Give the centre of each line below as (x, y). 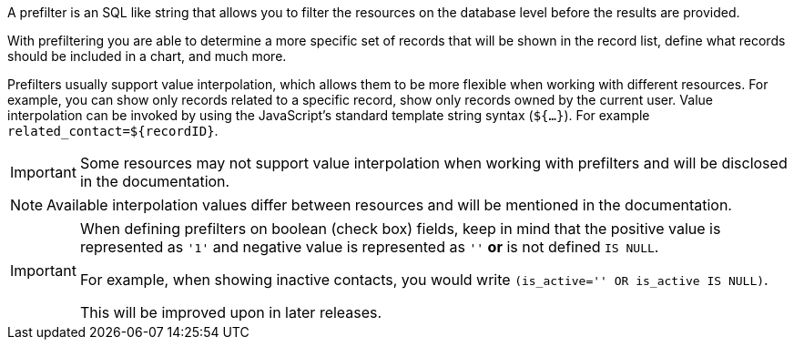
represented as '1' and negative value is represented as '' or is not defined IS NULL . (369, 247)
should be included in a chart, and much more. (147, 56)
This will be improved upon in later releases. (231, 312)
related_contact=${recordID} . (113, 131)
